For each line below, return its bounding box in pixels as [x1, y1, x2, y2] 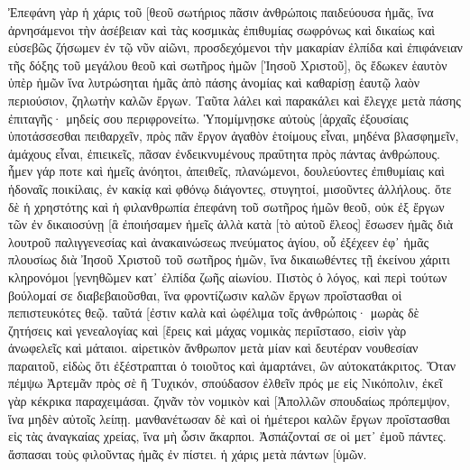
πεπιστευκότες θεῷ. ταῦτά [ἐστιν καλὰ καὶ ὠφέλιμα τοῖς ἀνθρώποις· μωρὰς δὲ [8, 303, 419, 322]
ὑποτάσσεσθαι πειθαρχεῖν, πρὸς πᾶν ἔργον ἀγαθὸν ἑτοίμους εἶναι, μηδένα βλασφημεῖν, [8, 126, 459, 145]
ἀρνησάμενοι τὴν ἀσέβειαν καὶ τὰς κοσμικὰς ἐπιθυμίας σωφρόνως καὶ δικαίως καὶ [8, 20, 436, 39]
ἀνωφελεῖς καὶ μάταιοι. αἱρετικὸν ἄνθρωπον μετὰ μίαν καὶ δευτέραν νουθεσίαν [8, 338, 419, 357]
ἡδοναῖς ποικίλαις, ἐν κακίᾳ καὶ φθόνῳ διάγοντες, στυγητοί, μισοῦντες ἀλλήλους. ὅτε [8, 179, 452, 198]
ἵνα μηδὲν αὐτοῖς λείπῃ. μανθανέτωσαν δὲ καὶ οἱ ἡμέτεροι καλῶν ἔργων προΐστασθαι [8, 409, 450, 428]
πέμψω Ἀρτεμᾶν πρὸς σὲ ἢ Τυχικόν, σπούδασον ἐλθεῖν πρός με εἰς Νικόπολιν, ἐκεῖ [8, 373, 443, 392]
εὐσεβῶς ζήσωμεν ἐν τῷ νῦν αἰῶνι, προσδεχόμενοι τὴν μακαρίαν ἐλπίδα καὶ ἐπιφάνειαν [8, 38, 463, 57]
